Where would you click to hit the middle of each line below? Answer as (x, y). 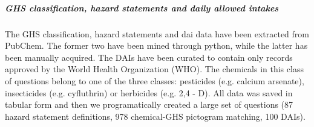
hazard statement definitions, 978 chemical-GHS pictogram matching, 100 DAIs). (155, 116)
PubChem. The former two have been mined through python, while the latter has (156, 45)
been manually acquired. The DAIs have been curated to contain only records (149, 57)
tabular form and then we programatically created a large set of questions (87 (149, 104)
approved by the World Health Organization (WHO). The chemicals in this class (154, 69)
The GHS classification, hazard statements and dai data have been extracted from (157, 33)
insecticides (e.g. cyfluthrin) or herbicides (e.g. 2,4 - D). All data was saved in (149, 92)
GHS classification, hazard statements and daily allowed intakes (142, 8)
